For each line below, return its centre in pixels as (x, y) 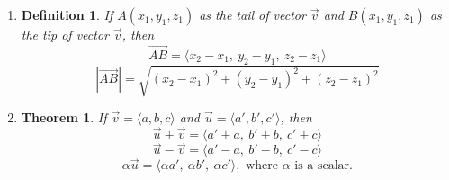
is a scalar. (323, 166)
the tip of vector (65, 34)
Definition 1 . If (67, 14)
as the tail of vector (252, 14)
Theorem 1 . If (64, 117)
